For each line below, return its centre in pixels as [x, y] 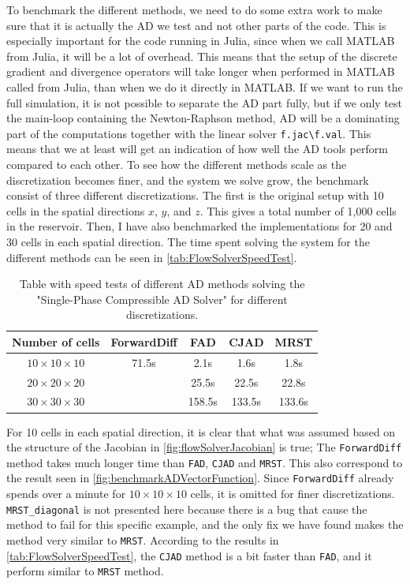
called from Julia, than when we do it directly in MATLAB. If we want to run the [205, 86]
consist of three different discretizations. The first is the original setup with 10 [195, 195]
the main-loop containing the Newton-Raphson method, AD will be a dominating [203, 118]
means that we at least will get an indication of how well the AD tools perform [197, 149]
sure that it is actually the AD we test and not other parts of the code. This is [196, 25]
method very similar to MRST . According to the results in [143, 539]
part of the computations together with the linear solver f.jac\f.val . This [189, 133]
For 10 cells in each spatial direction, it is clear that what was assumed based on [201, 431]
